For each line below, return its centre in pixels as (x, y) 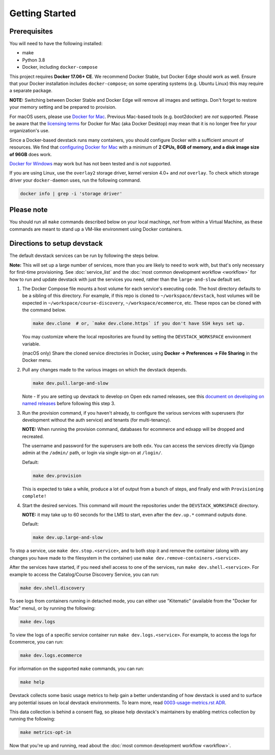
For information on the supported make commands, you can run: (77, 669)
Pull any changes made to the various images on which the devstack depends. (105, 369)
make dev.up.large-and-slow (68, 538)
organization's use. (30, 131)
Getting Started (43, 13)
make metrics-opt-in (46, 732)
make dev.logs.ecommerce (51, 656)
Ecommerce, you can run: (36, 642)
